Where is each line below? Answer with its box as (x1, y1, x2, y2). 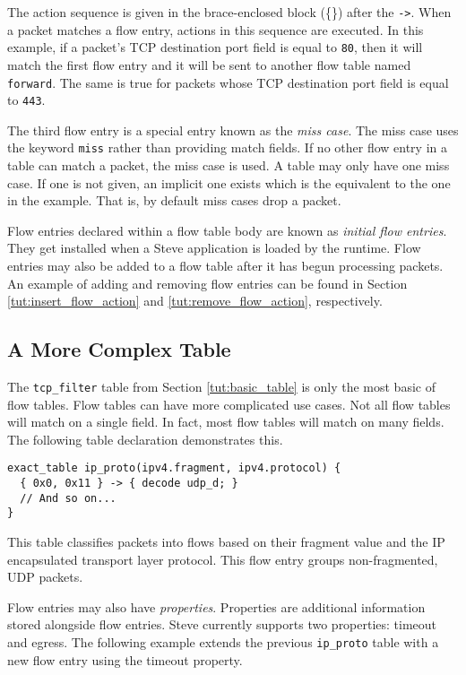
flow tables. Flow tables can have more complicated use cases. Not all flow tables (7, 394, 451, 413)
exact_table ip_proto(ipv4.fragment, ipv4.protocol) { (7, 462, 341, 475)
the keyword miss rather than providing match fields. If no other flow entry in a (7, 138, 447, 157)
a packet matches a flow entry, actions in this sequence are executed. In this (7, 20, 424, 39)
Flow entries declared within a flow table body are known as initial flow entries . (7, 221, 447, 239)
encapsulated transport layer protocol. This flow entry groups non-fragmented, (7, 550, 438, 568)
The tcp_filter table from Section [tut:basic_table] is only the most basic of (7, 377, 436, 396)
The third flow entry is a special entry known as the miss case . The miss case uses (7, 120, 459, 139)
